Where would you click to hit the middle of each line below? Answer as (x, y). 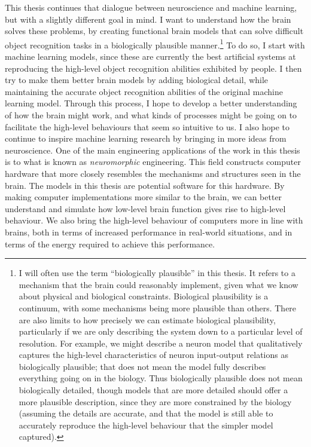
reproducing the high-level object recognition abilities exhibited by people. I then (153, 68)
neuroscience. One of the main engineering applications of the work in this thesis (153, 150)
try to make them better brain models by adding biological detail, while (137, 80)
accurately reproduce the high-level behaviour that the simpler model (146, 425)
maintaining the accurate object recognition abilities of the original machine (144, 91)
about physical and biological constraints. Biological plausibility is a (144, 296)
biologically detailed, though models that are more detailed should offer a (153, 390)
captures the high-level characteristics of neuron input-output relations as (153, 355)
